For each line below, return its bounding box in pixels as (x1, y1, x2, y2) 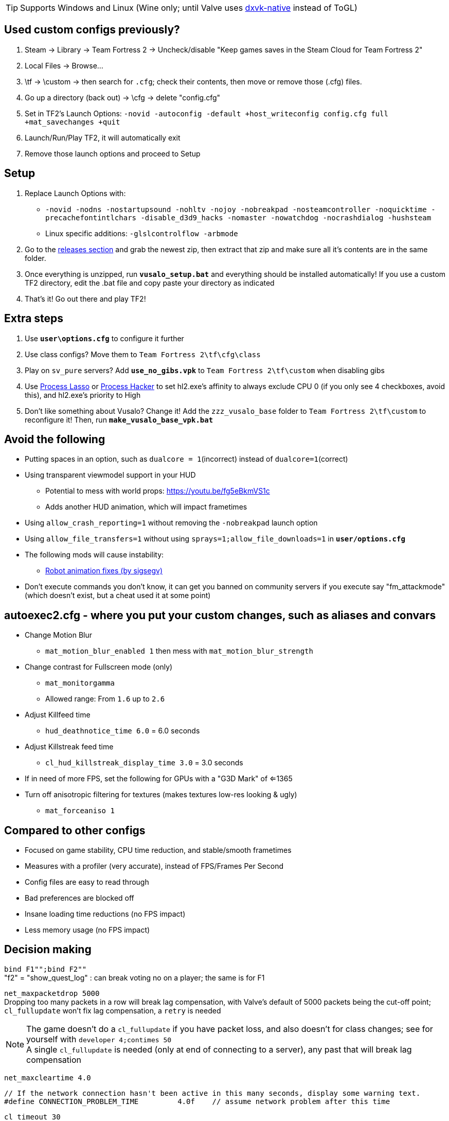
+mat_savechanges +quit (25, 117, 120, 126)
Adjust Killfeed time (25, 710, 91, 720)
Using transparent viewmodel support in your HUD (25, 470, 196, 480)
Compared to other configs (4, 824, 146, 837)
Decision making (4, 943, 92, 956)
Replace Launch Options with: (25, 188, 126, 198)
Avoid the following (4, 432, 105, 446)
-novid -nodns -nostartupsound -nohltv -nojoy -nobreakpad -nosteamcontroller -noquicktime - (45, 205, 436, 214)
